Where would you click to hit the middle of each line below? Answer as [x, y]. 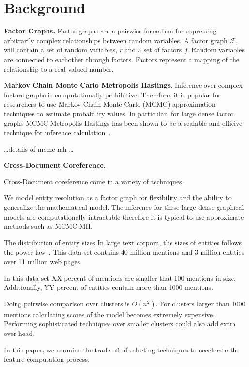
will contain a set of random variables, [61, 50]
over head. [19, 333]
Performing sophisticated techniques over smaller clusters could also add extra [120, 324]
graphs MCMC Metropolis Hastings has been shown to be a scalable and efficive [123, 123]
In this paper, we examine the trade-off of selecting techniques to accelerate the [122, 349]
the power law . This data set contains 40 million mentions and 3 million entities [124, 252]
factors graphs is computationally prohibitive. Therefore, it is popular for [112, 94]
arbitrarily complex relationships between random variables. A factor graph [116, 40]
